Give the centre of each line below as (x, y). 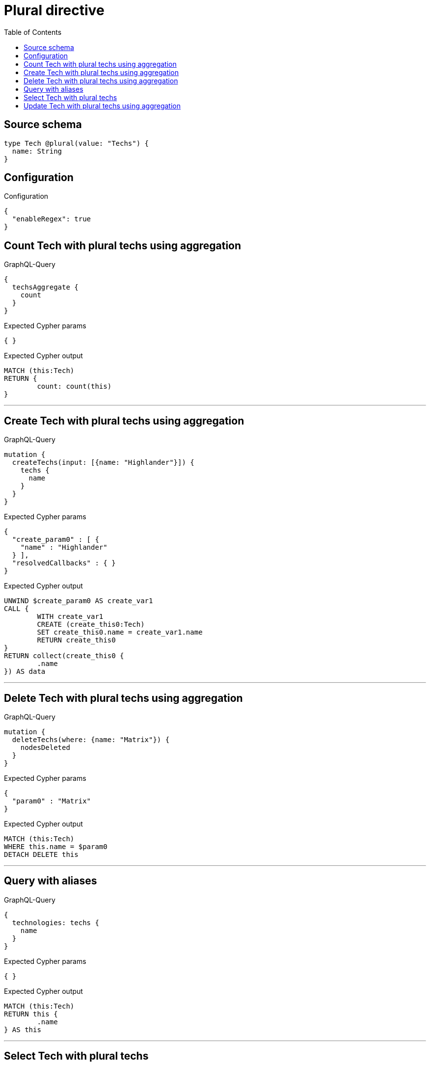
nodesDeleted (45, 747)
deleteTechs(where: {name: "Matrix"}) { (91, 739)
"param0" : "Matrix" (52, 801)
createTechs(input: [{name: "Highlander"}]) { (103, 463)
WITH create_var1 (70, 617)
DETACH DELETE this (41, 854)
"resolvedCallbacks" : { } (64, 563)
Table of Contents (33, 32)
